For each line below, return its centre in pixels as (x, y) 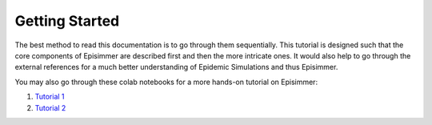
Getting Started (67, 21)
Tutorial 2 (50, 107)
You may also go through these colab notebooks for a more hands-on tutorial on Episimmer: (166, 82)
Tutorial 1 (50, 97)
